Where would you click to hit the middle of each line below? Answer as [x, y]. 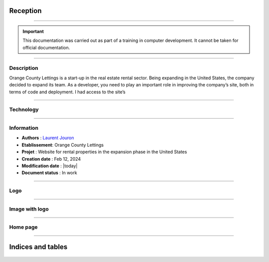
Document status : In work [49, 173]
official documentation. [46, 47]
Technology [24, 110]
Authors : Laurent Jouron [48, 138]
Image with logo [29, 209]
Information [24, 128]
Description [24, 68]
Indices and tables [38, 247]
